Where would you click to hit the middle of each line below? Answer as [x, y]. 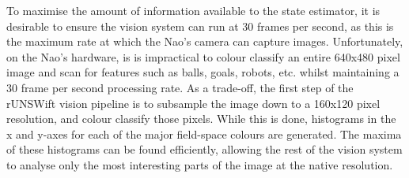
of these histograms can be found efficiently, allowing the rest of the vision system [204, 149]
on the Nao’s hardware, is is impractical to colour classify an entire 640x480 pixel [203, 56]
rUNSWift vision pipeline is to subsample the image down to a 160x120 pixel [193, 103]
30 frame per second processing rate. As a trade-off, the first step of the [180, 87]
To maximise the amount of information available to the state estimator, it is [193, 10]
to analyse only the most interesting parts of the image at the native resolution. [200, 164]
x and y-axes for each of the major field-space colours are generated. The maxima [204, 133]
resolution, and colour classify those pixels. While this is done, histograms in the [201, 119]
